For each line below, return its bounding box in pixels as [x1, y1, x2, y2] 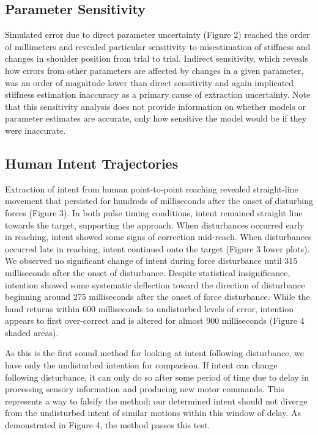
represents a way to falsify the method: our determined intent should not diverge [5, 394, 308, 407]
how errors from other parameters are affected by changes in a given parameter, [5, 64, 304, 76]
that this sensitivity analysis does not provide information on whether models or [5, 100, 306, 112]
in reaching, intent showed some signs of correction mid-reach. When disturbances [5, 230, 312, 243]
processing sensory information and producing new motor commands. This [5, 382, 284, 395]
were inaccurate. [5, 123, 66, 136]
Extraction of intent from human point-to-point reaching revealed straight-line [5, 182, 298, 195]
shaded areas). [5, 326, 59, 338]
